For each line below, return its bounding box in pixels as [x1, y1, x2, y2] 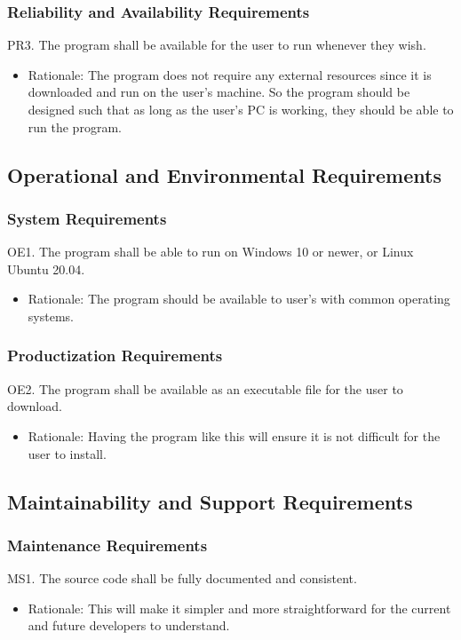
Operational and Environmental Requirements [7, 161, 441, 188]
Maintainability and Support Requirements [7, 487, 413, 515]
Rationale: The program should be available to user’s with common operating [28, 289, 450, 308]
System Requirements [7, 207, 167, 229]
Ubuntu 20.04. [7, 259, 85, 278]
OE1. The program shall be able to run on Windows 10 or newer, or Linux [7, 242, 414, 261]
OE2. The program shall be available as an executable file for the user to [7, 379, 403, 398]
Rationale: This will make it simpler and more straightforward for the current [28, 598, 451, 617]
